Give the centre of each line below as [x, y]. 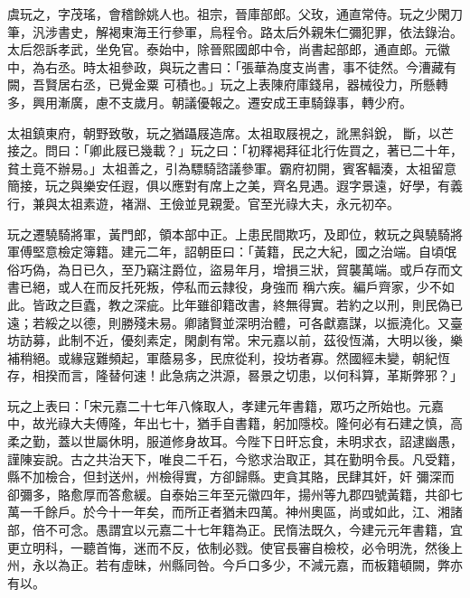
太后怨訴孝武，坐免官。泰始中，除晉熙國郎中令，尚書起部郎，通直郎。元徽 [229, 49]
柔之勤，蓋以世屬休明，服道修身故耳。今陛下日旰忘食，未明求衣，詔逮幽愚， [235, 441]
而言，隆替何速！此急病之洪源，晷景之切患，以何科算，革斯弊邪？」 [260, 375]
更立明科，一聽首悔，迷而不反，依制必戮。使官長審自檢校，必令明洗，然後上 [235, 547]
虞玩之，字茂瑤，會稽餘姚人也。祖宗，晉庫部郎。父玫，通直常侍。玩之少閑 [229, 14]
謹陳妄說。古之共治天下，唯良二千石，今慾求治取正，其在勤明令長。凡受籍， [235, 458]
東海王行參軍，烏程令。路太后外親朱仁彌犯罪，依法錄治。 [291, 31]
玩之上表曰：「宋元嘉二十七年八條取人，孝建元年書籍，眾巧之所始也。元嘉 [226, 405]
